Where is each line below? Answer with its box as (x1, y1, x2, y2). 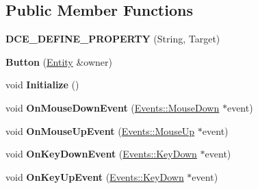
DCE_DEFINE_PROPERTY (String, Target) (5, 32, 220, 46)
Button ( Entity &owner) (5, 54, 112, 68)
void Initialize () (5, 77, 79, 92)
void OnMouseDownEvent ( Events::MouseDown (5, 100, 220, 114)
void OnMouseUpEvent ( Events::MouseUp (5, 123, 195, 138)
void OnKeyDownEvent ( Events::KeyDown (5, 147, 197, 161)
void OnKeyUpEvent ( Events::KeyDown (5, 169, 184, 184)
